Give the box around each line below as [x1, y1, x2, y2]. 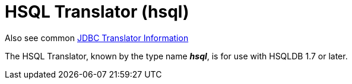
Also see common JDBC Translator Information [5, 32, 189, 43]
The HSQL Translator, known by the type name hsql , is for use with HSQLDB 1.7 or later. [5, 51, 348, 61]
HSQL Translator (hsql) [5, 2, 189, 22]
